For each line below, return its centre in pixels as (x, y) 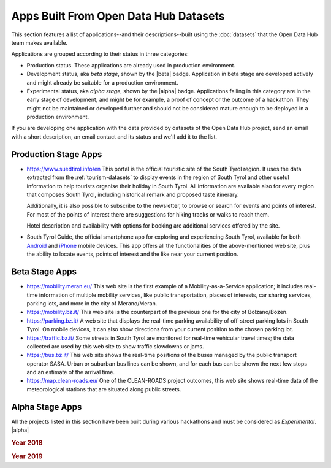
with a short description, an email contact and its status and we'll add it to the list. (114, 136)
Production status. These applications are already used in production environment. (131, 65)
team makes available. (39, 42)
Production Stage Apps (57, 154)
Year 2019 (27, 456)
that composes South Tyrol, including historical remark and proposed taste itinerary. (133, 194)
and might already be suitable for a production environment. (102, 82)
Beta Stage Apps (44, 272)
